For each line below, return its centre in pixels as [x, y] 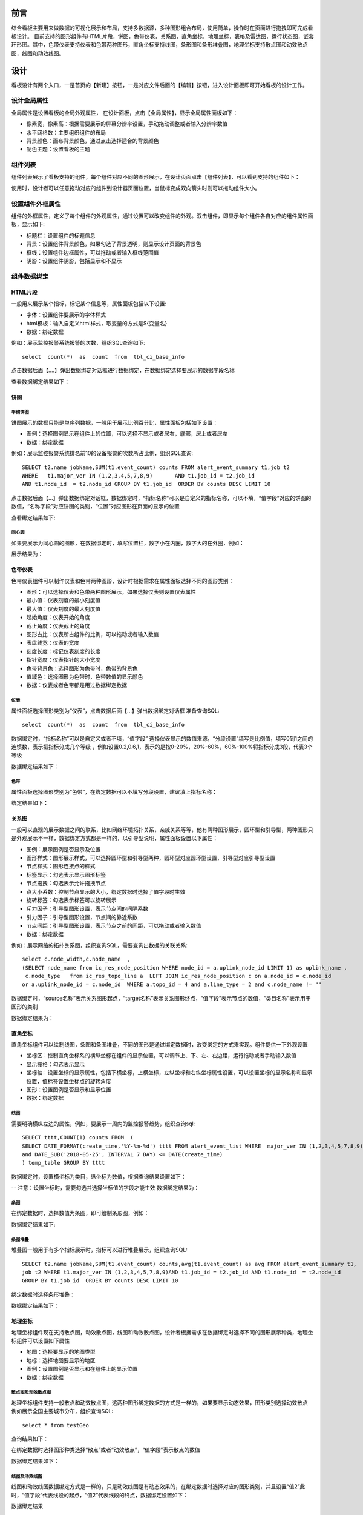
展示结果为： [27, 554]
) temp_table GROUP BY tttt [64, 1163]
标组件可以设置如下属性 [40, 1340]
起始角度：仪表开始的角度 [58, 618]
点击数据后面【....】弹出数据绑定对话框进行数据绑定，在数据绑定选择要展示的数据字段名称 [123, 370]
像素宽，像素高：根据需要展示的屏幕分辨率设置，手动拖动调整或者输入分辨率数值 [127, 124]
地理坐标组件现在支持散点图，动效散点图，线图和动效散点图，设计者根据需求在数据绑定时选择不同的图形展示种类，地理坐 [162, 1332]
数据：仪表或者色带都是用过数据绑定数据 [77, 685]
